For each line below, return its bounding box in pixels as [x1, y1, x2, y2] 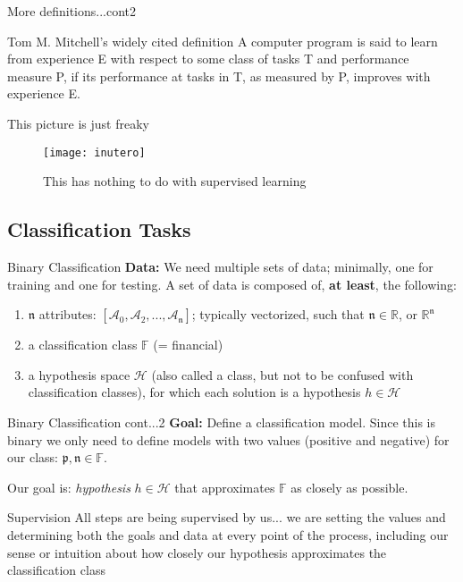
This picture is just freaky [7, 114, 149, 132]
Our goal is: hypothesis [7, 477, 130, 496]
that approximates [174, 477, 275, 496]
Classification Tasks [7, 215, 191, 243]
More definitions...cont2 [7, 2, 137, 20]
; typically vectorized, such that [191, 305, 365, 324]
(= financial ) [153, 335, 223, 354]
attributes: [38, 305, 97, 324]
